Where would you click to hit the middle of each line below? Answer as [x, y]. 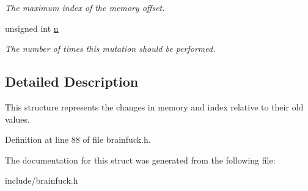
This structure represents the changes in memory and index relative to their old [154, 106]
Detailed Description [72, 81]
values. [17, 119]
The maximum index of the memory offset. [85, 7]
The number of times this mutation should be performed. [110, 49]
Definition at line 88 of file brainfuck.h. [78, 139]
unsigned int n [32, 28]
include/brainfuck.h [42, 180]
